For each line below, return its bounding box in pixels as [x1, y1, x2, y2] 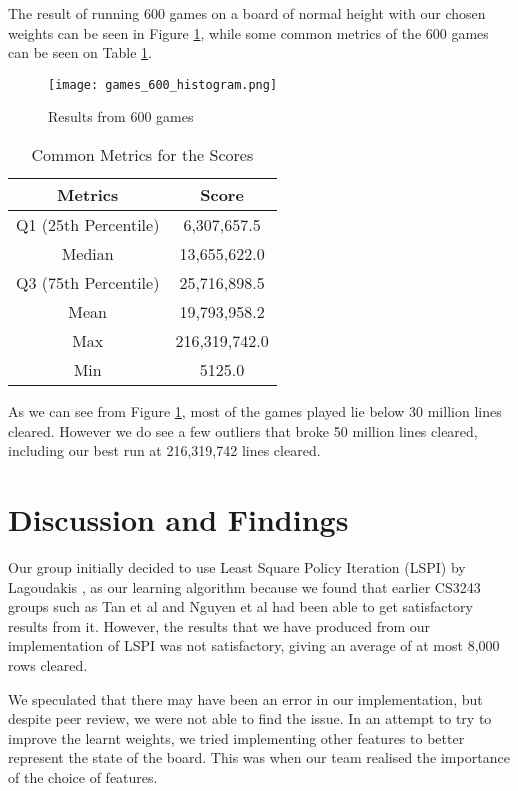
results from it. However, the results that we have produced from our [8, 615, 431, 636]
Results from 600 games [48, 106, 194, 127]
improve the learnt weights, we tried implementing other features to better [8, 727, 465, 748]
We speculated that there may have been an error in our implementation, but [8, 688, 483, 709]
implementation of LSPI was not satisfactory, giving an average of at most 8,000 [8, 635, 500, 656]
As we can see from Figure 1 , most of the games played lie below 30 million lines [8, 401, 502, 422]
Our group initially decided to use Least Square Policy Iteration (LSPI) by [8, 556, 466, 577]
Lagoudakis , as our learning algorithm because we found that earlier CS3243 [8, 576, 481, 597]
